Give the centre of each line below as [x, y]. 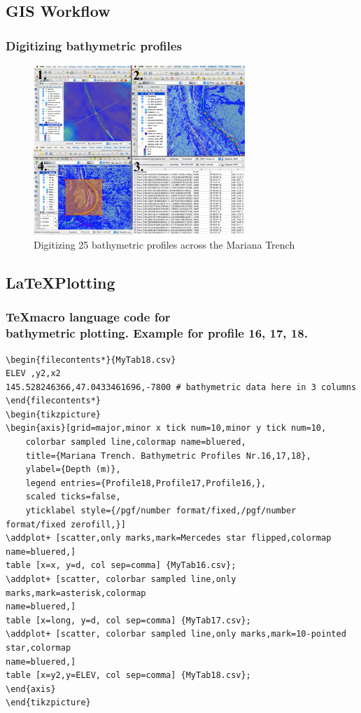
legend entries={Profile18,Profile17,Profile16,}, [146, 483]
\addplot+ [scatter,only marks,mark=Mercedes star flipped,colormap [169, 538]
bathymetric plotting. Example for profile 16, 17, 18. [157, 333]
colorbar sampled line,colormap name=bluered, [136, 442]
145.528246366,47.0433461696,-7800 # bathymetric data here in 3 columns [181, 387]
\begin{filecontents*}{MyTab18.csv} [91, 360]
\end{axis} [31, 689]
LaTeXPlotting [61, 282]
